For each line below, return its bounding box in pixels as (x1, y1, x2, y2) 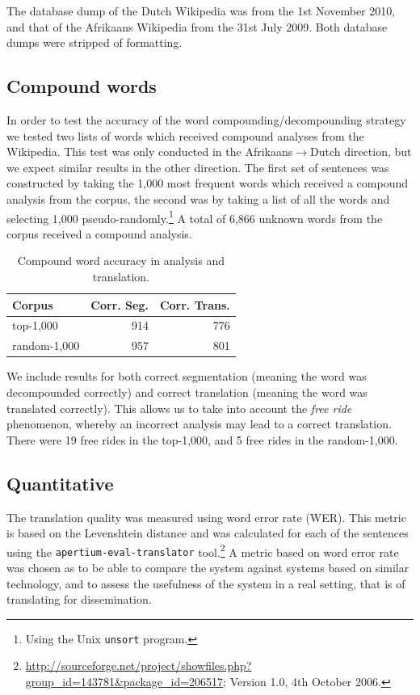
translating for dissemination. (6, 591, 152, 608)
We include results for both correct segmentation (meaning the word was (6, 368, 367, 385)
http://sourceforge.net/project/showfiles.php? (25, 657, 252, 674)
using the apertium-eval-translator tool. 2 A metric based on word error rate (6, 541, 399, 560)
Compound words (6, 74, 157, 99)
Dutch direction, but (310, 143, 412, 160)
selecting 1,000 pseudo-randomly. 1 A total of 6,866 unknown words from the (6, 207, 383, 226)
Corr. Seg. (90, 296, 149, 313)
